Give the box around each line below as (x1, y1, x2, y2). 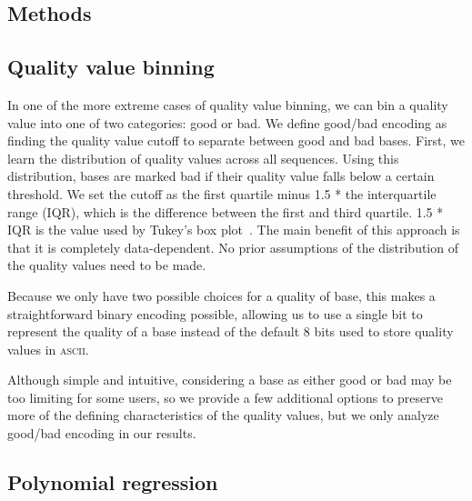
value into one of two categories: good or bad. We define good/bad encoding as (7, 113, 447, 132)
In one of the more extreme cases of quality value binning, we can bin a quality (7, 95, 448, 114)
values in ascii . (7, 339, 89, 358)
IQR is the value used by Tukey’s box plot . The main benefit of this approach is (7, 220, 460, 239)
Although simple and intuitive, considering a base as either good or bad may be (7, 370, 452, 389)
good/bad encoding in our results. (7, 424, 196, 443)
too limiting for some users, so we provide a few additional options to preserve (7, 387, 443, 406)
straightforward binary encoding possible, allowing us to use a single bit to (7, 304, 423, 323)
